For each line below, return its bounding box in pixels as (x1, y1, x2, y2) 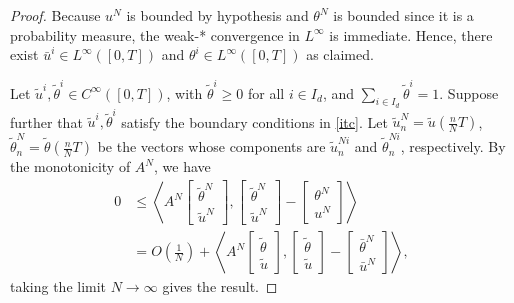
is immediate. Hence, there (329, 24, 493, 45)
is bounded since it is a (333, 5, 474, 25)
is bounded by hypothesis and (126, 5, 309, 25)
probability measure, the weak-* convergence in (10, 24, 300, 45)
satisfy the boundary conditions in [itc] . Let (121, 111, 388, 132)
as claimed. (306, 44, 374, 65)
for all (248, 82, 285, 103)
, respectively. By (400, 136, 506, 157)
